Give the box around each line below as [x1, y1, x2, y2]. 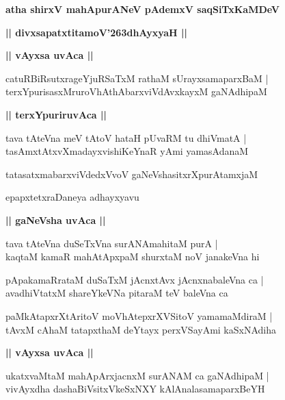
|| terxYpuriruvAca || [5, 107, 107, 121]
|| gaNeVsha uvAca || [5, 212, 106, 227]
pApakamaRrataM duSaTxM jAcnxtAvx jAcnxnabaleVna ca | [5, 272, 264, 286]
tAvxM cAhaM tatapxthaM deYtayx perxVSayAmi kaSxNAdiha [5, 322, 276, 336]
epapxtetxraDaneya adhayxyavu [5, 190, 139, 204]
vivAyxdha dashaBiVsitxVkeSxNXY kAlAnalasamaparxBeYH [5, 382, 265, 396]
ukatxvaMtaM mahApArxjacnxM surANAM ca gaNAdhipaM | [5, 368, 269, 382]
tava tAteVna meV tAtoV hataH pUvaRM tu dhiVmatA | [5, 130, 247, 145]
